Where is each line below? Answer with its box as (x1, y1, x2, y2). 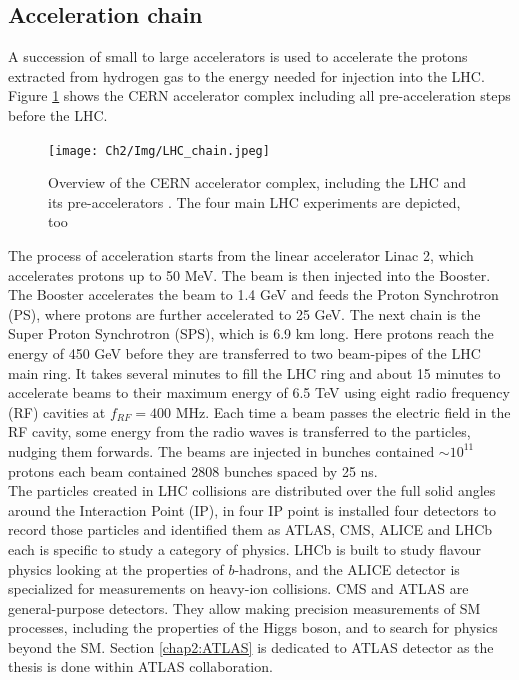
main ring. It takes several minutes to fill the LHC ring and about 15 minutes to (8, 362, 501, 383)
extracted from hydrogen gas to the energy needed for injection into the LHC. (8, 65, 485, 86)
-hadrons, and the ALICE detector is (234, 558, 460, 579)
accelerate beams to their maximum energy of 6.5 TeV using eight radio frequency (8, 382, 510, 403)
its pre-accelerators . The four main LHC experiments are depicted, (48, 191, 461, 212)
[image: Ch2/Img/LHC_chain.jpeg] (48, 143, 270, 158)
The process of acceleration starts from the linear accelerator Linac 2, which (8, 245, 474, 266)
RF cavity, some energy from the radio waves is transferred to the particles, (8, 421, 471, 442)
